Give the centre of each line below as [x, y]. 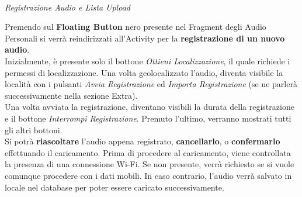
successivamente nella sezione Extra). [71, 95]
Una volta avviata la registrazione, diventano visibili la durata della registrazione [150, 107]
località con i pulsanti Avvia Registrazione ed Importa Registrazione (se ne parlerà [151, 84]
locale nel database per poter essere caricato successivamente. [114, 187]
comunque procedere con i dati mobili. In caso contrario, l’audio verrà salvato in [148, 175]
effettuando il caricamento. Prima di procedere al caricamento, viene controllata [148, 152]
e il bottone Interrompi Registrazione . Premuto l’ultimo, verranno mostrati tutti [148, 118]
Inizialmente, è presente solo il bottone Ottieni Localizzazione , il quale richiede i [147, 61]
